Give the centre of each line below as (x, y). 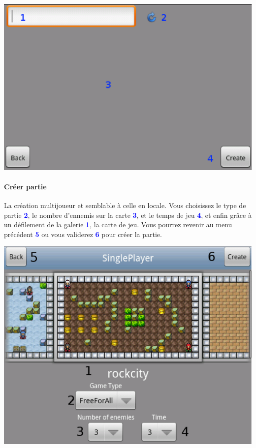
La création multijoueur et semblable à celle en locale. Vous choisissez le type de (125, 205)
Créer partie (25, 186)
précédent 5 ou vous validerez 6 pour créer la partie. (83, 234)
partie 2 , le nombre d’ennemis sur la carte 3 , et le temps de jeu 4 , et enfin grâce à (128, 215)
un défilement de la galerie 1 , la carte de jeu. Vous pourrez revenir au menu (118, 224)
